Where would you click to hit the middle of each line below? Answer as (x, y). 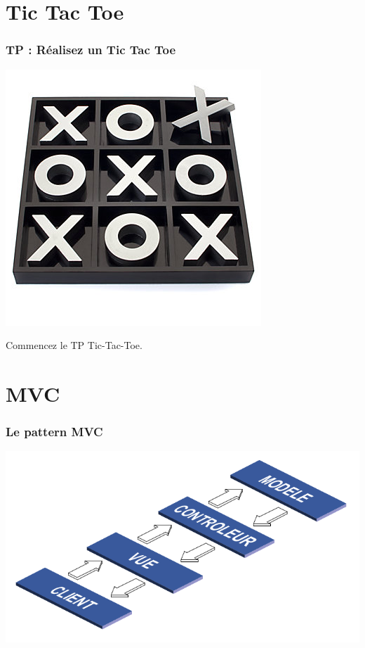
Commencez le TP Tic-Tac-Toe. (74, 345)
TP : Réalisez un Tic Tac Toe (91, 50)
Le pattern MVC (54, 432)
